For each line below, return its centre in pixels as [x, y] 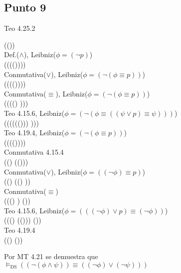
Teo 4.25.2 [20, 28]
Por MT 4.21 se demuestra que [51, 256]
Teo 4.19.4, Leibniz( [34, 133]
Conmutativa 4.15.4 [34, 152]
